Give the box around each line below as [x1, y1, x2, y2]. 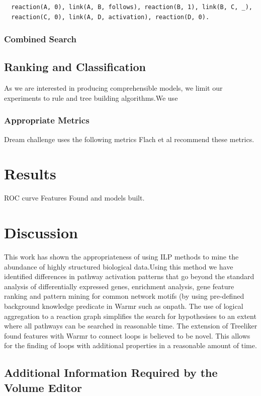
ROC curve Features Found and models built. [4, 192, 145, 203]
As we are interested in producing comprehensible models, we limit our [4, 83, 223, 93]
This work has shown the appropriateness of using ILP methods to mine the [4, 251, 239, 262]
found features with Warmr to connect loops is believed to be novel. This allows [4, 330, 250, 341]
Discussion [4, 222, 78, 243]
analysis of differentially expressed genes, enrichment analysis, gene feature [4, 281, 234, 291]
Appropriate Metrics [4, 114, 90, 126]
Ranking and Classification [4, 59, 146, 75]
